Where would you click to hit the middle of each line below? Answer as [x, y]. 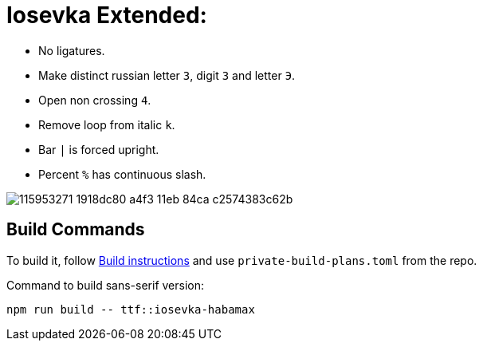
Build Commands [76, 230]
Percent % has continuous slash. [122, 174]
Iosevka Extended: [107, 15]
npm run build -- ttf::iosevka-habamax [131, 309]
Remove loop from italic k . [107, 124]
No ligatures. [72, 50]
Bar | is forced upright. [99, 149]
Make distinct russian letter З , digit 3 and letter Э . [167, 75]
